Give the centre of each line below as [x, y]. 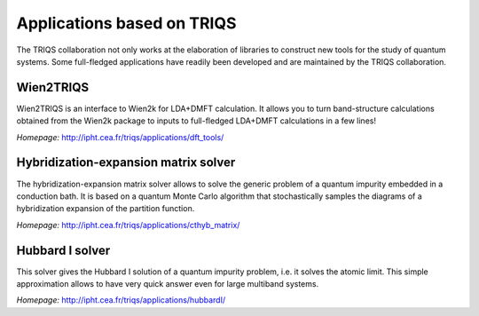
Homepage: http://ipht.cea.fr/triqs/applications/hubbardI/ [121, 300]
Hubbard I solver [63, 250]
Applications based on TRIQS [126, 23]
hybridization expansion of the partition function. [106, 209]
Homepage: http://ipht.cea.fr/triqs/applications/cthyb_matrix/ [128, 225]
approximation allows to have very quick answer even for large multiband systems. [168, 284]
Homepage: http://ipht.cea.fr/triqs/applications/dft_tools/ [120, 137]
